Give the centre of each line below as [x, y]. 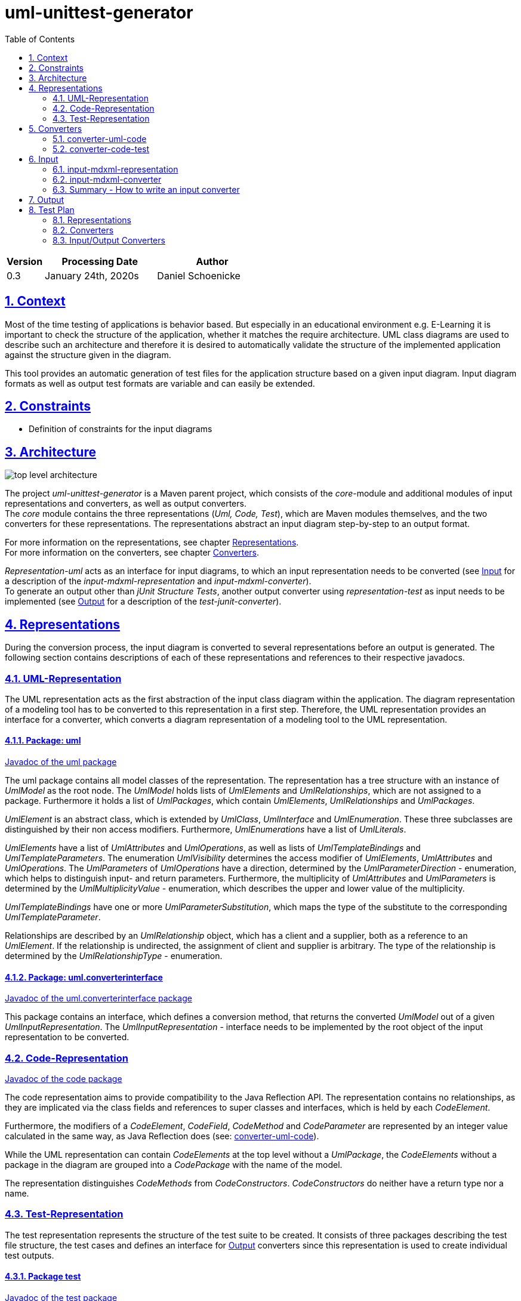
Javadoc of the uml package [61, 762]
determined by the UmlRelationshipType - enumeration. [114, 956]
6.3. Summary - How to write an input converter [146, 189]
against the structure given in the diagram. [88, 354]
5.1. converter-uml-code [100, 138]
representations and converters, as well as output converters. [126, 504]
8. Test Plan [52, 209]
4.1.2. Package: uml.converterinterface [84, 977]
